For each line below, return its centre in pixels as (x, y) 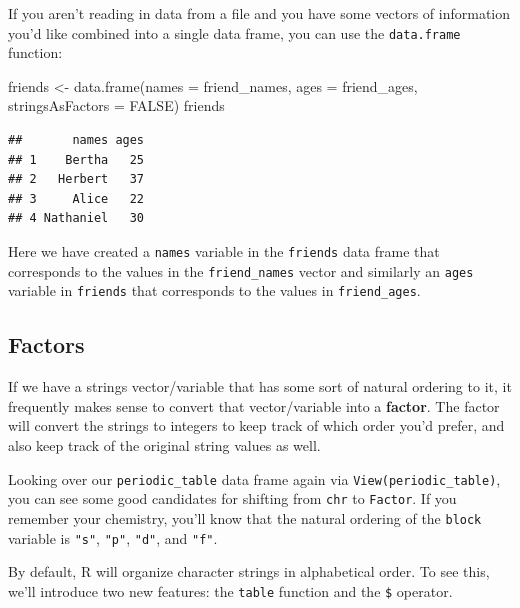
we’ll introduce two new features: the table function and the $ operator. (230, 590)
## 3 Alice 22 (76, 198)
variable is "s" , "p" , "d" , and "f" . (113, 537)
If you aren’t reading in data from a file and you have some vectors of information (259, 13)
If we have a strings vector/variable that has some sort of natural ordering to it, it (260, 386)
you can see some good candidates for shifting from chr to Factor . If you (232, 498)
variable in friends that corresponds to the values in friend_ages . (214, 290)
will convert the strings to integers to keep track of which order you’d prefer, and (256, 425)
